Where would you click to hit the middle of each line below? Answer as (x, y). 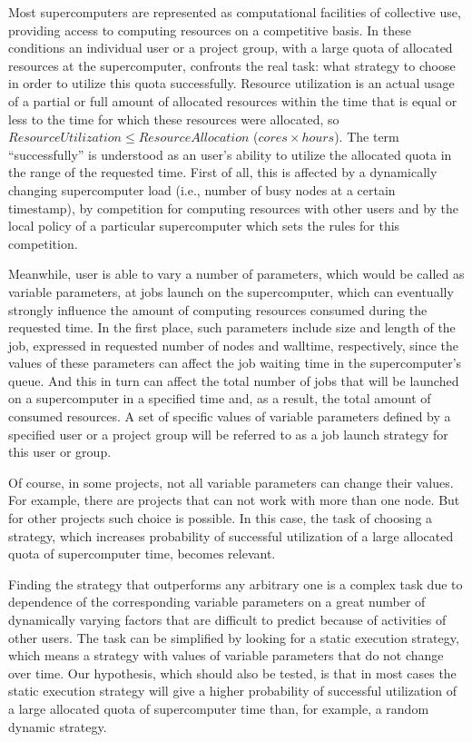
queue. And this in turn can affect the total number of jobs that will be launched (234, 380)
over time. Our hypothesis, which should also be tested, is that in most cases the (232, 673)
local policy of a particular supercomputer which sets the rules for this (204, 226)
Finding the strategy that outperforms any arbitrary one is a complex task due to (236, 584)
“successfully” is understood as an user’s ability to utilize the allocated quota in (230, 154)
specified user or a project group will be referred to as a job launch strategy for (228, 434)
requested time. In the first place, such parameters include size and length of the (232, 327)
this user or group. (60, 452)
